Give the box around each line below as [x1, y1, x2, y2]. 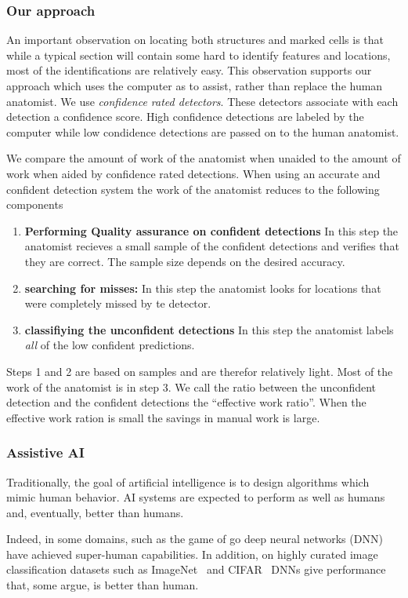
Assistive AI [6, 443, 85, 462]
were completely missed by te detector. [24, 295, 211, 312]
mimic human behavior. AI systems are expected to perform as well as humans [6, 489, 385, 505]
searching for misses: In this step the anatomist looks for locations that [24, 279, 381, 296]
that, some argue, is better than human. [6, 577, 199, 593]
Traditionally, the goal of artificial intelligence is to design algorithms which [6, 473, 370, 490]
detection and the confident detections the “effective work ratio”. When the [6, 394, 366, 410]
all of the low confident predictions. [24, 337, 195, 353]
